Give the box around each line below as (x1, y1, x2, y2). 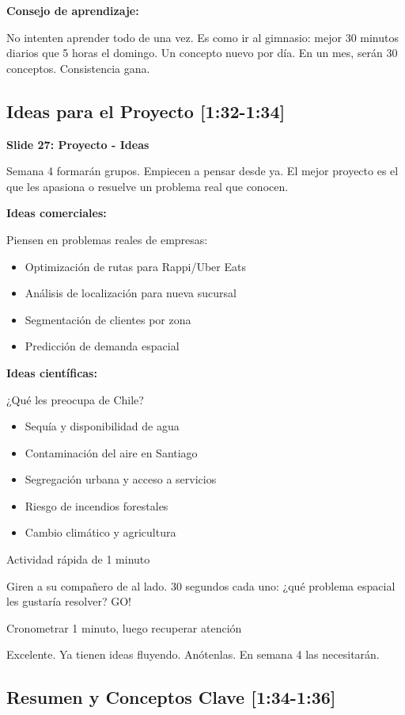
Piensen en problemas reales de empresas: (6, 231, 208, 247)
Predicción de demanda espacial (25, 338, 180, 354)
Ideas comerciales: (6, 205, 107, 221)
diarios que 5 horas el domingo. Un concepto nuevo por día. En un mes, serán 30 (6, 44, 398, 61)
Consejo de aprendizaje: (6, 2, 139, 18)
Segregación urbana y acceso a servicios (25, 471, 217, 487)
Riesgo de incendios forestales (25, 497, 168, 514)
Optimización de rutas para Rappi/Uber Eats (25, 258, 246, 274)
